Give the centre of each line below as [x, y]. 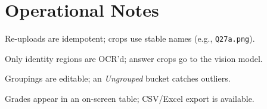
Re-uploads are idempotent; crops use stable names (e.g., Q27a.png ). [130, 38]
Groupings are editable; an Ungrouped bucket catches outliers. [118, 78]
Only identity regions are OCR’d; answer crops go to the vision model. [134, 58]
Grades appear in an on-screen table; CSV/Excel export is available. [130, 98]
